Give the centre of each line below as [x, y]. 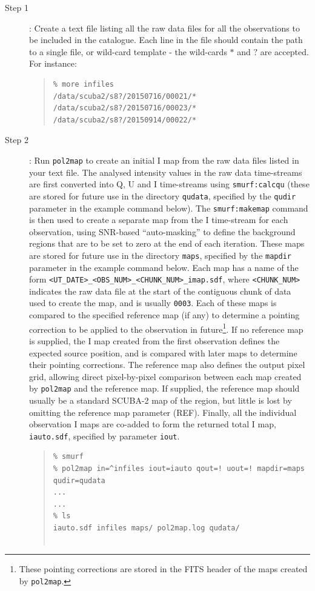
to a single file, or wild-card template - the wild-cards [128, 51]
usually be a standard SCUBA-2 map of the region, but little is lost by [161, 400]
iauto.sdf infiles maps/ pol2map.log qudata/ [146, 528]
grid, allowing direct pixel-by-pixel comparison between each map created [165, 376]
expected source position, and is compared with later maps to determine [163, 352]
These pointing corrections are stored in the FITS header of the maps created [163, 569]
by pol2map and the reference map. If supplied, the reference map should [164, 388]
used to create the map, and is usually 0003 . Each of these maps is [153, 303]
